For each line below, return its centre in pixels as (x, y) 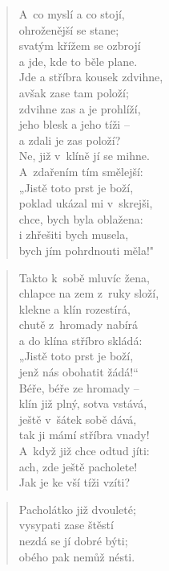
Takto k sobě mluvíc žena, (84, 277)
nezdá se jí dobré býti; (73, 540)
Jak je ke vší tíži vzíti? (74, 482)
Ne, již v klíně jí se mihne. (84, 156)
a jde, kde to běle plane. (78, 61)
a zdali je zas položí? (70, 140)
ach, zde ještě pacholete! (78, 466)
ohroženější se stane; (69, 29)
